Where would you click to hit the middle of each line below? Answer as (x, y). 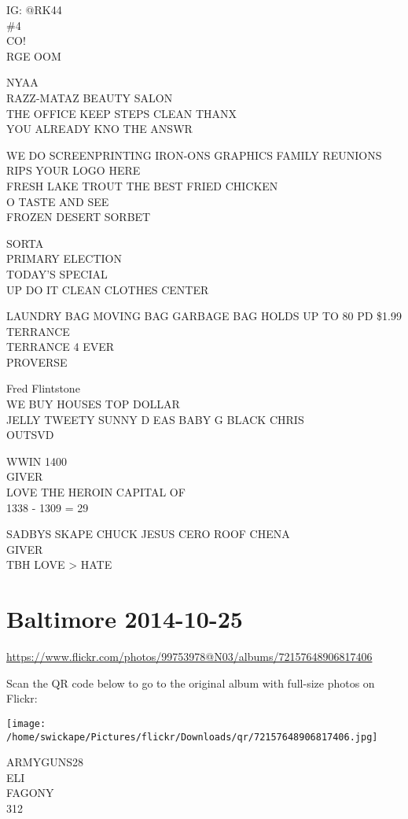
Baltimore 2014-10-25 (125, 619)
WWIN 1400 (37, 461)
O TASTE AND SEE (58, 201)
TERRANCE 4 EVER (61, 347)
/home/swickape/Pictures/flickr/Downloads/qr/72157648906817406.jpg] (192, 737)
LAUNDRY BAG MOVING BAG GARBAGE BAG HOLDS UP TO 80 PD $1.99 (204, 316)
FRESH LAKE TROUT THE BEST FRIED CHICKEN (142, 185)
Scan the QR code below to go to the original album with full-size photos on (191, 682)
